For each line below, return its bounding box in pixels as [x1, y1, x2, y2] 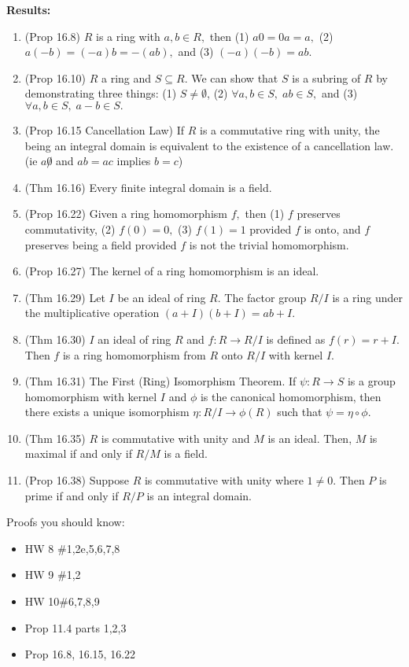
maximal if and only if [24, 445, 132, 462]
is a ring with [96, 28, 160, 44]
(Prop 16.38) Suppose [24, 472, 129, 488]
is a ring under [332, 289, 403, 305]
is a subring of [292, 69, 361, 86]
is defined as [266, 330, 326, 347]
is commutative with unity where [144, 472, 304, 488]
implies [116, 153, 151, 169]
